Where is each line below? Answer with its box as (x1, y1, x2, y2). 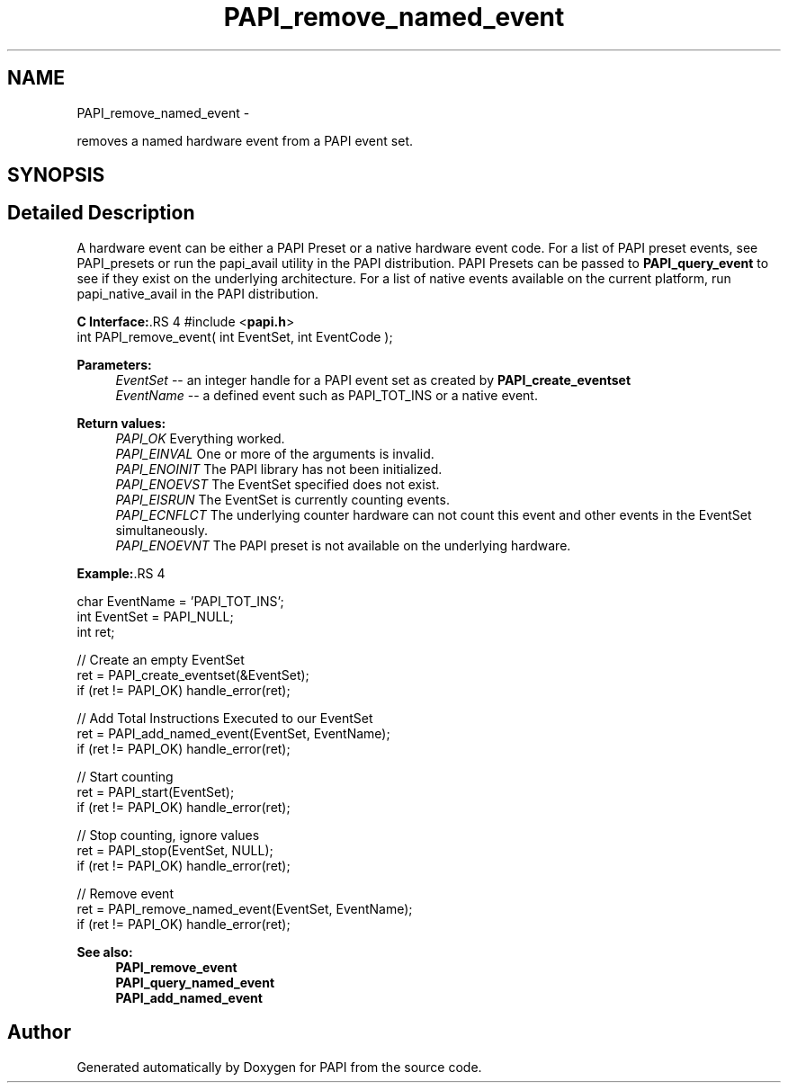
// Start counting (76, 768, 174, 784)
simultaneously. (115, 522, 209, 538)
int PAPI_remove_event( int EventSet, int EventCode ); (76, 328, 393, 344)
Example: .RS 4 (76, 565, 166, 581)
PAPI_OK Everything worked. (115, 430, 285, 446)
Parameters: (76, 356, 152, 372)
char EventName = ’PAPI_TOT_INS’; (76, 593, 284, 609)
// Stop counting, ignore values (76, 826, 260, 843)
